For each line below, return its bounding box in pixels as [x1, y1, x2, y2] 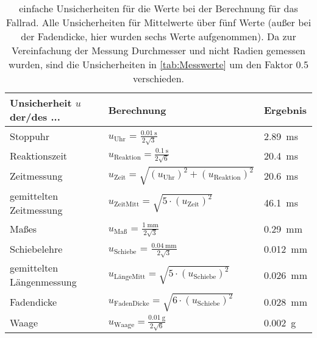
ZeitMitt [113, 201, 140, 208]
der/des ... [10, 110, 60, 124]
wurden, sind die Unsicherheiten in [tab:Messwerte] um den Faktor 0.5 [9, 57, 308, 71]
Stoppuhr [10, 129, 49, 144]
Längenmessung [10, 275, 77, 289]
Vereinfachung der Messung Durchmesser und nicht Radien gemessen [11, 43, 306, 57]
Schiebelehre [10, 242, 63, 256]
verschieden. [132, 71, 185, 85]
